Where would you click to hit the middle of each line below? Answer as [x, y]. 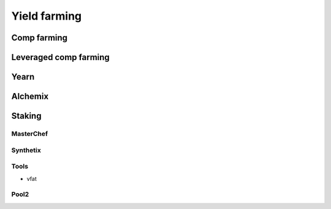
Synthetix [26, 150]
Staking [26, 116]
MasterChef [30, 134]
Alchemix [30, 97]
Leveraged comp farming [60, 57]
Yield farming [47, 16]
